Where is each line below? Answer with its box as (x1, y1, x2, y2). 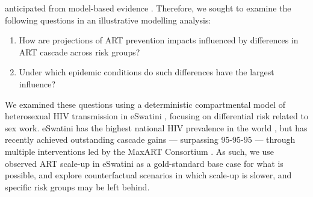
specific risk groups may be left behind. (5, 180, 150, 193)
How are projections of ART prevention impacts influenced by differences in (19, 34, 299, 46)
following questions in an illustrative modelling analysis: (5, 13, 211, 26)
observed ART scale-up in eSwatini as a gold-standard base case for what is (5, 157, 284, 169)
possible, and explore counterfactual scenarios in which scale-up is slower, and (5, 169, 292, 181)
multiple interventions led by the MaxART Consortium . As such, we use (5, 145, 274, 157)
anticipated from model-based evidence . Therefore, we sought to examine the (5, 2, 291, 14)
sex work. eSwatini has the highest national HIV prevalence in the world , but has (5, 121, 308, 134)
